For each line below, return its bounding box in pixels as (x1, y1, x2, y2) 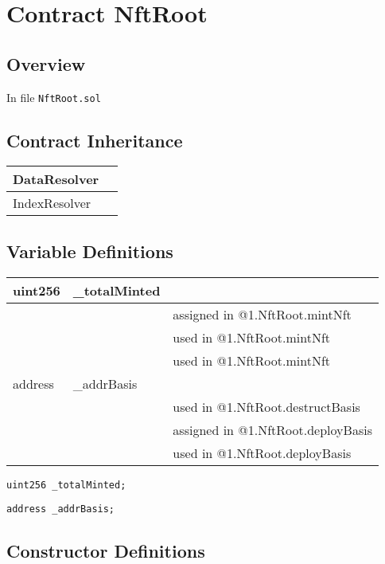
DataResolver (13, 170, 99, 189)
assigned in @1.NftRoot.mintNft (173, 304, 352, 323)
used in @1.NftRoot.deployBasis (173, 443, 352, 462)
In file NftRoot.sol (6, 88, 101, 105)
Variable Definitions (6, 238, 173, 263)
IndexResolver (13, 194, 91, 213)
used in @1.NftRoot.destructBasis (173, 397, 360, 416)
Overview (6, 51, 86, 76)
